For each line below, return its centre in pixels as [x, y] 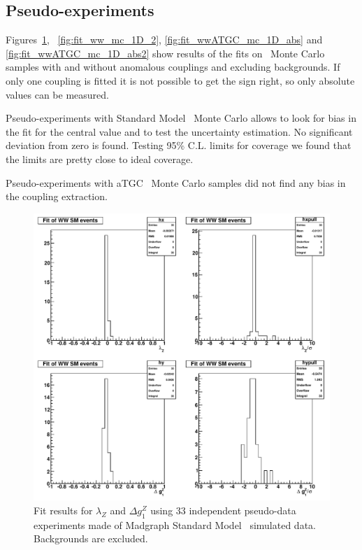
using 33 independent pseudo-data [223, 510]
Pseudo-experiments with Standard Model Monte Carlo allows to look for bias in [181, 118]
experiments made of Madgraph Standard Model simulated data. [175, 524]
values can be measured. [57, 94]
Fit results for [63, 510]
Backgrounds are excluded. [91, 538]
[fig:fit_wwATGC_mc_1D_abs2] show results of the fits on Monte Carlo [165, 53]
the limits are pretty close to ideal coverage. [100, 158]
